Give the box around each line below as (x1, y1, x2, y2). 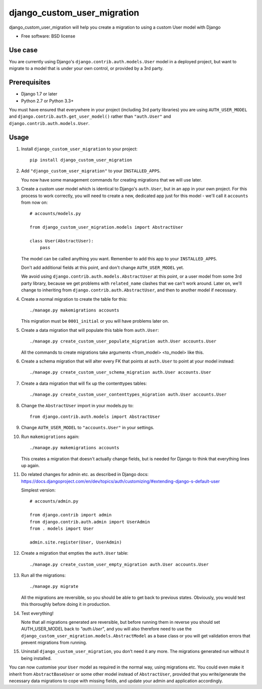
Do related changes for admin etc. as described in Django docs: (21, 471, 149, 477)
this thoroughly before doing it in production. (21, 601, 111, 607)
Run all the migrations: (21, 572, 66, 578)
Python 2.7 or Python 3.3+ (21, 98, 74, 104)
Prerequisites (9, 78, 50, 87)
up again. (21, 462, 40, 468)
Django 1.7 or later (21, 91, 58, 97)
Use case (9, 46, 38, 54)
